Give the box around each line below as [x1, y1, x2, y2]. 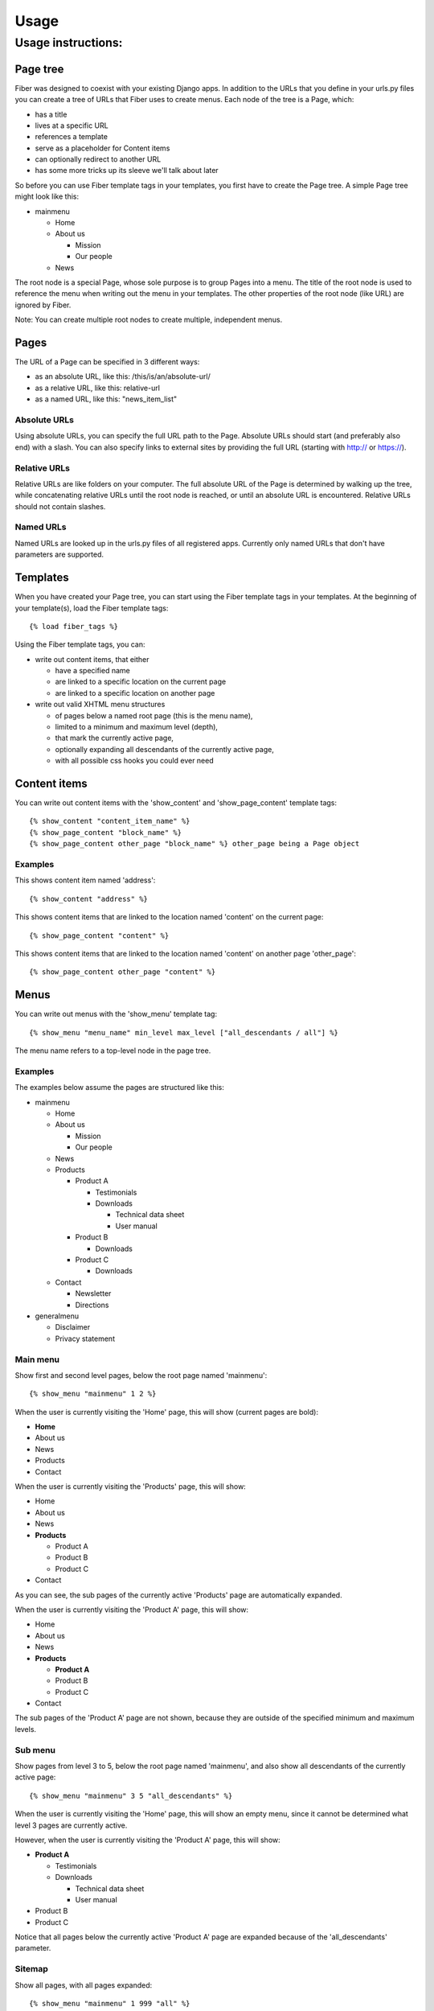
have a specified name [55, 666, 130, 676]
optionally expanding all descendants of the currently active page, [55, 744, 275, 754]
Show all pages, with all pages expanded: [14, 1980, 153, 1990]
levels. [14, 1724, 36, 1733]
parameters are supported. [14, 549, 104, 559]
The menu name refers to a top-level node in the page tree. [14, 1046, 211, 1055]
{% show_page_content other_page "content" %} [29, 968, 216, 977]
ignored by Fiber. [14, 300, 72, 310]
